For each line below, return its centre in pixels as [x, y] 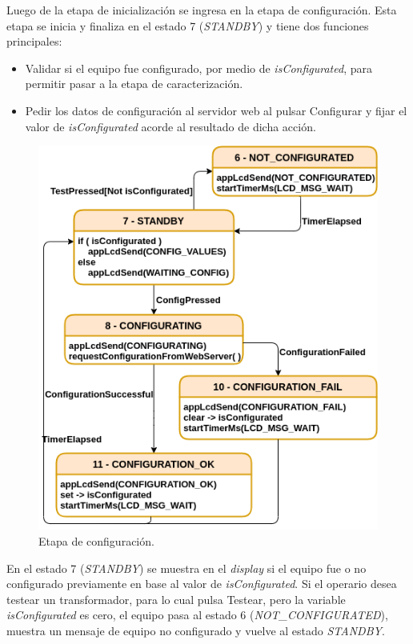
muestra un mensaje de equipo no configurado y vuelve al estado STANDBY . [196, 631]
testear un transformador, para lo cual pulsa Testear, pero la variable [176, 599]
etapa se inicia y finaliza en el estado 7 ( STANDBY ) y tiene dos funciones [188, 25]
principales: [34, 41]
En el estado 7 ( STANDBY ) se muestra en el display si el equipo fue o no [186, 568]
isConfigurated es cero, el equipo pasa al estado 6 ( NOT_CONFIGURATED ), [197, 615]
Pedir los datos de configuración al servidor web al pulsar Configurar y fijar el [216, 110]
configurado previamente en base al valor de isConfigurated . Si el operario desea [202, 584]
